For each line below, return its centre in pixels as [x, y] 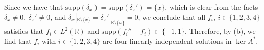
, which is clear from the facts [212, 7]
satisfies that [24, 31]
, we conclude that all [172, 17]
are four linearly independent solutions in [167, 41]
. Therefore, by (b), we [220, 31]
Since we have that [34, 7]
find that [18, 41]
